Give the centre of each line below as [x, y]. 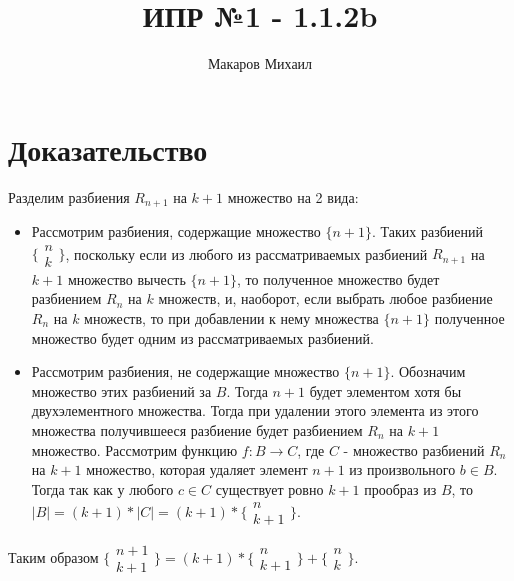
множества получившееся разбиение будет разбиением [197, 429]
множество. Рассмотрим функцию [134, 449]
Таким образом [53, 556]
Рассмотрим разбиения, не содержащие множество [185, 371]
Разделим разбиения [69, 196]
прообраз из [400, 488]
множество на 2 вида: [293, 196]
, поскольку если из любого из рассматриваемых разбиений [246, 253]
